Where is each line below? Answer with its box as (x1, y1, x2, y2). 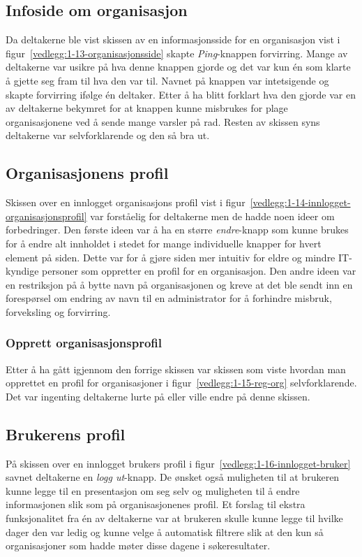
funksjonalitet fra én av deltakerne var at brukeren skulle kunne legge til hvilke (6, 511, 343, 526)
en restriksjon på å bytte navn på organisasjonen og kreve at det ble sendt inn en (6, 277, 353, 291)
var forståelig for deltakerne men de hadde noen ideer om (90, 208, 335, 223)
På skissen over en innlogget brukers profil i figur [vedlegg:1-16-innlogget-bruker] (6, 456, 351, 470)
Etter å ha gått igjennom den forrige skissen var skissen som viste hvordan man (6, 361, 346, 376)
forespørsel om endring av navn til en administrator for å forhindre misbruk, (6, 291, 332, 305)
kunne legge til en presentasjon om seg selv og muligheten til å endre (6, 483, 300, 498)
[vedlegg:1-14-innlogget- (250, 195, 351, 210)
